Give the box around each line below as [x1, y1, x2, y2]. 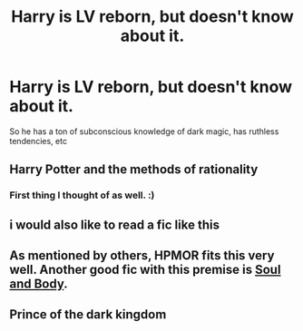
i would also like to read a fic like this [9, 217, 220, 232]
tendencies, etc [9, 135, 68, 146]
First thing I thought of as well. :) [9, 189, 155, 201]
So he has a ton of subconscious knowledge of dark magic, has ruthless [9, 125, 279, 137]
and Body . [9, 277, 68, 292]
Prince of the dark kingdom [9, 307, 167, 323]
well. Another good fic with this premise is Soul [9, 262, 281, 277]
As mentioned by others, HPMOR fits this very [9, 248, 275, 264]
